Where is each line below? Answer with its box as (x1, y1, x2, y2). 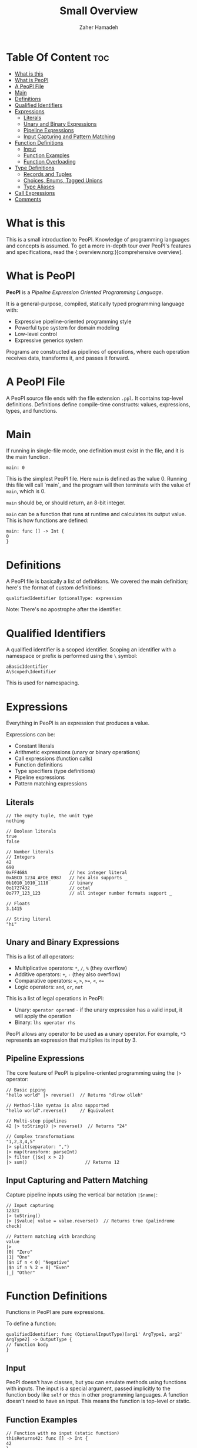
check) (6, 1223, 22, 1229)
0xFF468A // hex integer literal (6, 870, 128, 876)
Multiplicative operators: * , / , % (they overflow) (14, 964, 128, 971)
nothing (6, 818, 25, 824)
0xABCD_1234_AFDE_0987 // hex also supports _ (6, 875, 128, 881)
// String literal (6, 917, 51, 922)
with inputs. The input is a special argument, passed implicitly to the (6, 1385, 171, 1392)
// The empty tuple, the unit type (6, 813, 94, 819)
